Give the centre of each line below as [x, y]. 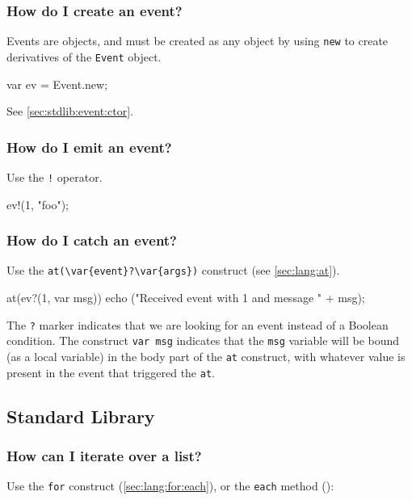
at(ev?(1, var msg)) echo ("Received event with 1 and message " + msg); [186, 298]
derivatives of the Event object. [84, 56]
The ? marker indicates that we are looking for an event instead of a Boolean [198, 324]
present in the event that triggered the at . [111, 372]
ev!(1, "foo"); [38, 204]
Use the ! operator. [55, 176]
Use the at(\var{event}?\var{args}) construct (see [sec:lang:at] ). [173, 270]
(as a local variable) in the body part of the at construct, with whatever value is [206, 356]
